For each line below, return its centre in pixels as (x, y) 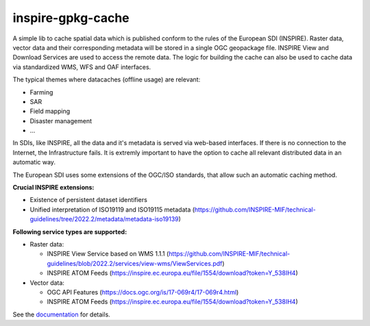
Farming (41, 92)
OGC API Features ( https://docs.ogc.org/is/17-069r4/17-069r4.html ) (143, 292)
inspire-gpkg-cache (71, 18)
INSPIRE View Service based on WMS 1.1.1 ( (108, 254)
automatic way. (34, 162)
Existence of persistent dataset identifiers (88, 200)
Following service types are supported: (70, 231)
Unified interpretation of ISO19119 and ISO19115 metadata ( (112, 210)
